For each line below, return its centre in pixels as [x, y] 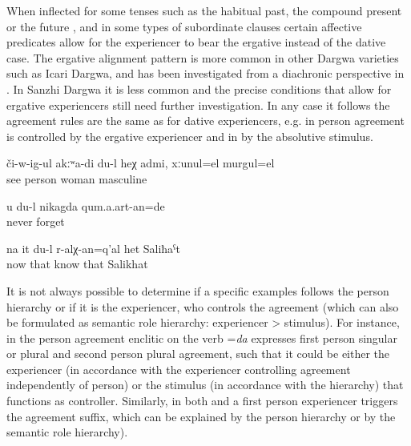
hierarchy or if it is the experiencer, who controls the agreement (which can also [203, 306]
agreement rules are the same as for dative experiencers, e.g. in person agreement [205, 121]
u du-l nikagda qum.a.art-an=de [86, 205]
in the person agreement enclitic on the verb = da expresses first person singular [202, 338]
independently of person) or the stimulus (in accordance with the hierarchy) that [205, 385]
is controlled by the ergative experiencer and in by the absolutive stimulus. [190, 136]
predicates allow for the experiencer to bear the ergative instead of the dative [196, 42]
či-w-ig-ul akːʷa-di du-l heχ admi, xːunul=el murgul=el [141, 163]
